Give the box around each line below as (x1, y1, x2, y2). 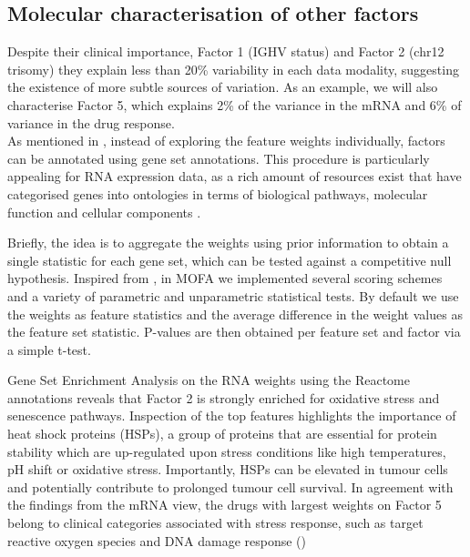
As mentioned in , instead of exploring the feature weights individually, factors (7, 131, 445, 150)
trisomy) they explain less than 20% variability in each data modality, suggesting (7, 59, 459, 78)
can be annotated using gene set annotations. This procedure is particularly (7, 148, 430, 167)
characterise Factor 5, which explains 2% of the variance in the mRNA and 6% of (7, 95, 462, 114)
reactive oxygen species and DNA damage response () (7, 531, 306, 550)
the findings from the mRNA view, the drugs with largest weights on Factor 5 (7, 495, 442, 514)
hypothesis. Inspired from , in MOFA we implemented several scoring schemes (7, 268, 443, 288)
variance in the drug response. (7, 113, 175, 132)
